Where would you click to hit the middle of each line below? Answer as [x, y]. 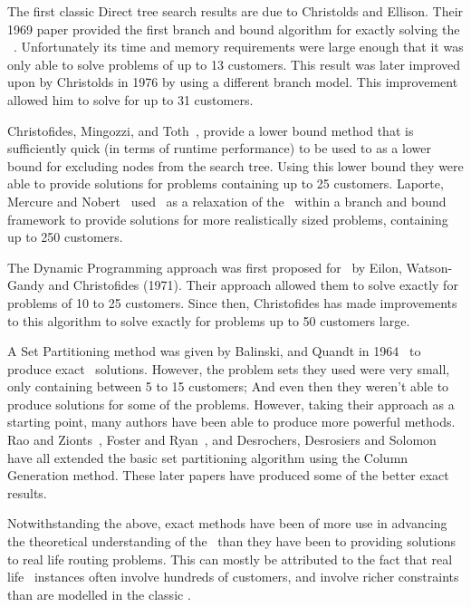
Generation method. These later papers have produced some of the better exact [228, 475]
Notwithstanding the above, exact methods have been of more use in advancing [227, 523]
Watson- [429, 267]
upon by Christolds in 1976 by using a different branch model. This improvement [233, 82]
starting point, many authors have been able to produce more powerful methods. [231, 422]
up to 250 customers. [65, 237]
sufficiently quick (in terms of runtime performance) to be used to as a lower [219, 148]
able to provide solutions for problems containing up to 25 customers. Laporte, [226, 183]
